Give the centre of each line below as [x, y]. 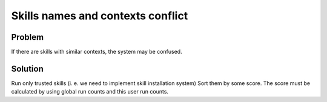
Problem [28, 37]
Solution [27, 69]
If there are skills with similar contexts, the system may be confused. [97, 52]
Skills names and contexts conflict [100, 16]
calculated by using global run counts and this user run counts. [90, 92]
